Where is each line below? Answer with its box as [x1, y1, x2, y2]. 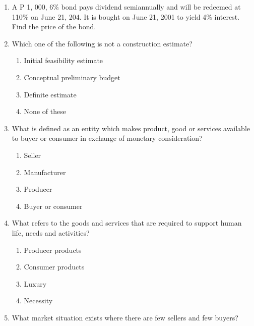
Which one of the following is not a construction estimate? [12, 38, 193, 48]
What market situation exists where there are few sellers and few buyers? [12, 312, 238, 322]
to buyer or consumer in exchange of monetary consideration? [12, 133, 203, 143]
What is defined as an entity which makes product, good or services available [12, 123, 250, 133]
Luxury [24, 278, 47, 289]
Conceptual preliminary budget [24, 72, 120, 82]
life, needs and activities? [12, 227, 90, 238]
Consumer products [24, 261, 85, 272]
